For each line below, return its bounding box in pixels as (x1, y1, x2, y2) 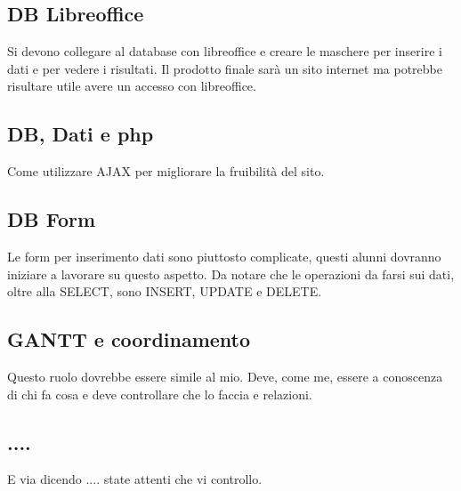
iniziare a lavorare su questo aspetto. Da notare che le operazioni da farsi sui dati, (7, 264, 455, 283)
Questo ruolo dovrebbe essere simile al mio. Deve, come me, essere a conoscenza (7, 366, 443, 385)
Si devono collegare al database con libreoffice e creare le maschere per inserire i (7, 42, 442, 60)
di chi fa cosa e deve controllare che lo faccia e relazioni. (7, 384, 312, 403)
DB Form (7, 205, 96, 233)
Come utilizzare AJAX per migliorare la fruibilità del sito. (7, 162, 325, 181)
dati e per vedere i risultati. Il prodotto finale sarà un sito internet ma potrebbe (7, 59, 442, 77)
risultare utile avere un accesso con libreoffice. (7, 76, 256, 95)
